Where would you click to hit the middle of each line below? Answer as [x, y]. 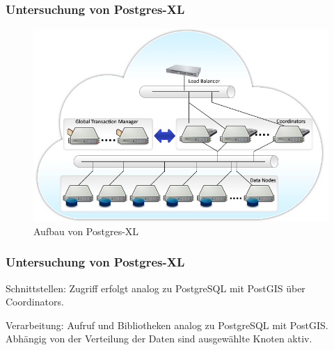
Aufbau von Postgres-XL [86, 231]
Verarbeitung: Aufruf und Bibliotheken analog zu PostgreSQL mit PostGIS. [167, 325]
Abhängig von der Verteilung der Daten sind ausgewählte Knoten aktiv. [159, 339]
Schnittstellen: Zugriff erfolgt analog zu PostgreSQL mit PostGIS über [156, 288]
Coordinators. [35, 302]
